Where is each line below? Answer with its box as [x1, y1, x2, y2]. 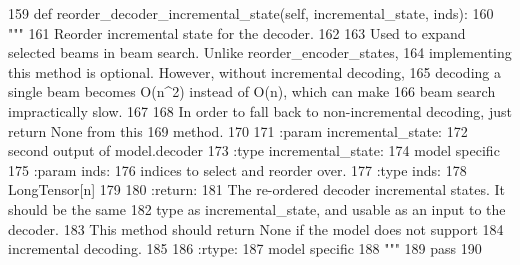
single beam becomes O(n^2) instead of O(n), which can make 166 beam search [8, 81, 496, 102]
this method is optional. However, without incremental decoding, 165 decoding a [8, 61, 501, 82]
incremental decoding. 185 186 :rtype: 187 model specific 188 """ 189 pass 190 [8, 238, 482, 259]
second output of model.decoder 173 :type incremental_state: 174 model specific [8, 140, 500, 161]
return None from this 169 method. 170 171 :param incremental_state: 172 [8, 120, 468, 141]
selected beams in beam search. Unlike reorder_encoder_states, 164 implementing [8, 42, 512, 63]
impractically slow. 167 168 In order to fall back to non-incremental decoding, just [8, 100, 512, 121]
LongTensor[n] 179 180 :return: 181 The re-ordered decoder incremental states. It [8, 179, 505, 200]
